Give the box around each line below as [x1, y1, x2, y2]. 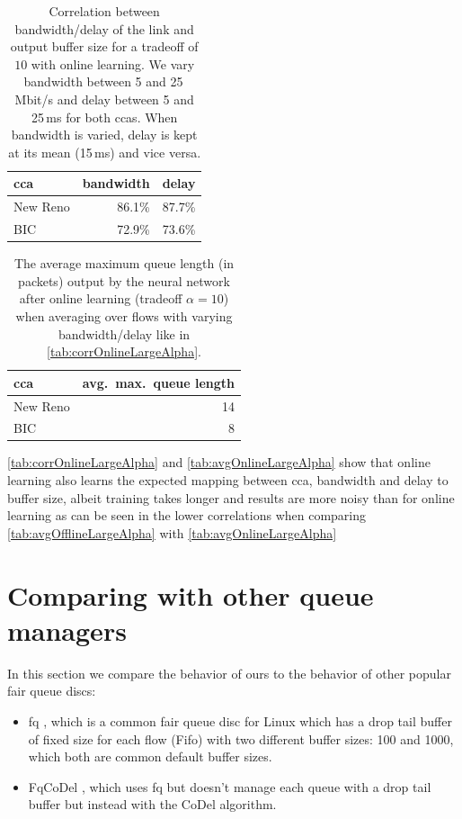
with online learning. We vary [31, 54, 195, 73]
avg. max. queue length [82, 373, 235, 391]
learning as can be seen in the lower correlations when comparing [7, 506, 367, 525]
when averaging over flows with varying [15, 306, 233, 325]
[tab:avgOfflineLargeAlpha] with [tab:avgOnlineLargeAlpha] [7, 523, 337, 542]
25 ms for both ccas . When [31, 107, 178, 126]
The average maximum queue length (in [13, 254, 235, 273]
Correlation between [49, 2, 160, 20]
